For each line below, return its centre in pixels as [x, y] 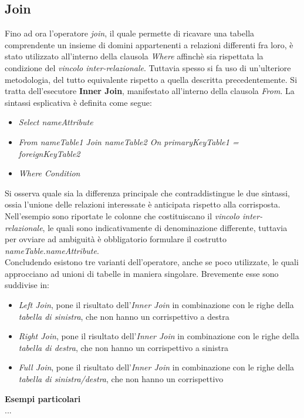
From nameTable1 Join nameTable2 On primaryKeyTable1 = [129, 141]
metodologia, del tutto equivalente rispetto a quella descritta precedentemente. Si [151, 79]
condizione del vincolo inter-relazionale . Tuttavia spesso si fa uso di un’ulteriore [148, 67]
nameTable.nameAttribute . [52, 250]
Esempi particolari [43, 398]
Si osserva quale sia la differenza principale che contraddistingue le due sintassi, [148, 193]
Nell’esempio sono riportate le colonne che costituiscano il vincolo [122, 215]
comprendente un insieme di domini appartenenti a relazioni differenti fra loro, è [149, 44]
